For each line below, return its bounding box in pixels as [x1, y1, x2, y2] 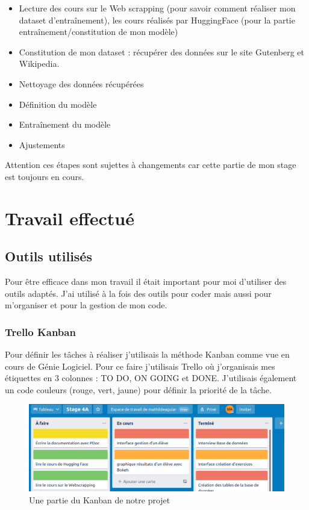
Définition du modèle [19, 98, 97, 110]
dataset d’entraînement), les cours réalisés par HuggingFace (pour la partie [19, 13, 295, 26]
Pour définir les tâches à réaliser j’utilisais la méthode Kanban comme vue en [5, 348, 290, 361]
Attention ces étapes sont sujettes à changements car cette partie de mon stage [5, 158, 296, 171]
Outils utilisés [5, 247, 92, 266]
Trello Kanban [5, 324, 76, 339]
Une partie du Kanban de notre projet [29, 493, 170, 506]
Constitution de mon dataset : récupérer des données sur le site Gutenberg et [19, 45, 305, 58]
